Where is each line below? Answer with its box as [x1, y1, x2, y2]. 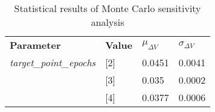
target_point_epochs [10, 55, 96, 69]
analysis [91, 15, 124, 29]
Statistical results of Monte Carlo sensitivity [14, 1, 201, 15]
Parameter [10, 38, 61, 52]
